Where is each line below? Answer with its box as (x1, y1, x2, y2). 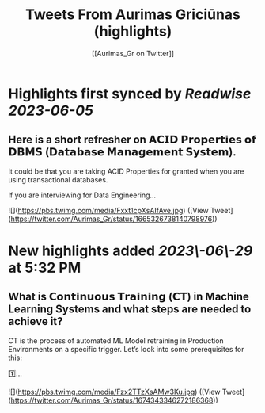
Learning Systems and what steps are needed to (8, 303, 252, 316)
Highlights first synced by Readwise (8, 85, 252, 102)
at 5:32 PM (8, 258, 81, 277)
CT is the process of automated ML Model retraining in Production (8, 335, 224, 346)
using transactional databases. (8, 174, 108, 184)
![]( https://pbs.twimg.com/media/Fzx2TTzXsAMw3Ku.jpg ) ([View (8, 387, 221, 396)
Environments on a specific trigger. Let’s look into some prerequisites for (8, 344, 244, 354)
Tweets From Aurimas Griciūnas (25, 6, 241, 24)
